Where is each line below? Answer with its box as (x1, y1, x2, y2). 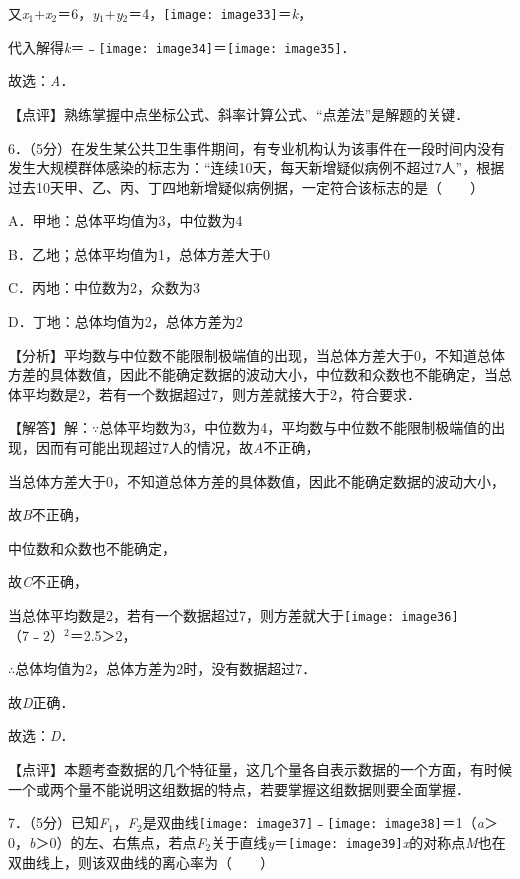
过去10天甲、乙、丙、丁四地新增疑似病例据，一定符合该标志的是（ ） (8, 176, 484, 197)
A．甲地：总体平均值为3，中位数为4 (8, 210, 243, 231)
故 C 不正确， (8, 571, 89, 592)
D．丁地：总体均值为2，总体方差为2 (8, 311, 243, 332)
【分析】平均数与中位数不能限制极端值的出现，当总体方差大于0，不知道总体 (8, 344, 505, 365)
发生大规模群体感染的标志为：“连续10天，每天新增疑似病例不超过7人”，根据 (8, 157, 505, 178)
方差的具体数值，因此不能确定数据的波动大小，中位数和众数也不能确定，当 (8, 364, 498, 385)
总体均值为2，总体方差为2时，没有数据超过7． (15, 658, 317, 679)
